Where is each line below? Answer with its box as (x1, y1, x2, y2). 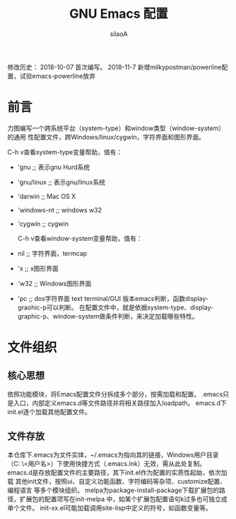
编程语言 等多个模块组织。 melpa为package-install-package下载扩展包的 (7, 486, 220, 494)
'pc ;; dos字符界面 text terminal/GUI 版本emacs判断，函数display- (17, 294, 209, 302)
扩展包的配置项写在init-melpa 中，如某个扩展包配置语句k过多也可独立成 (19, 494, 228, 503)
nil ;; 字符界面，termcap (17, 249, 88, 258)
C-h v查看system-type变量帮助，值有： (7, 147, 123, 156)
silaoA (110, 29, 128, 38)
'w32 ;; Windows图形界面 (17, 279, 92, 287)
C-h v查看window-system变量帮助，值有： (17, 234, 143, 242)
